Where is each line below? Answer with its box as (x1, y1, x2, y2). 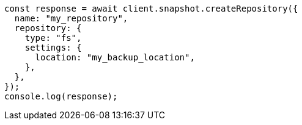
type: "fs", (24, 33, 82, 43)
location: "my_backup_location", (35, 52, 195, 62)
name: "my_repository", (14, 13, 128, 23)
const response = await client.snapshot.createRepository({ (4, 4, 298, 13)
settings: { (24, 43, 82, 52)
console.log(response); (4, 91, 118, 101)
